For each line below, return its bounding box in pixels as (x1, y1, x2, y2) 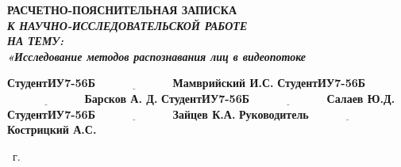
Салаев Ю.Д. (326, 89, 395, 106)
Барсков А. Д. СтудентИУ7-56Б (84, 89, 249, 106)
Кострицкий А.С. (7, 121, 97, 138)
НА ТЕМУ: (7, 32, 64, 49)
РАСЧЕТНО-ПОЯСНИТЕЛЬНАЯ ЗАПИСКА (7, 2, 237, 17)
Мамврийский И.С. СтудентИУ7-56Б (172, 74, 366, 91)
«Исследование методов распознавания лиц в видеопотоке (7, 47, 307, 64)
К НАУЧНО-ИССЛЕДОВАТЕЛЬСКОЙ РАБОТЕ (7, 17, 248, 33)
